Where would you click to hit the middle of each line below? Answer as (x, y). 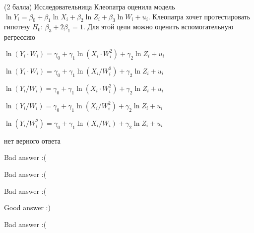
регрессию (20, 37)
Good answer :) (27, 207)
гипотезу (17, 27)
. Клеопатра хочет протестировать (199, 16)
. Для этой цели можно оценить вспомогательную (158, 27)
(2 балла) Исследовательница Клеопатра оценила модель (90, 6)
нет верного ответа (32, 140)
